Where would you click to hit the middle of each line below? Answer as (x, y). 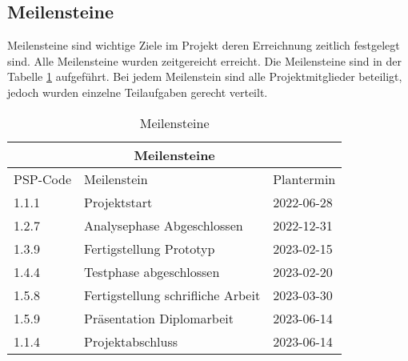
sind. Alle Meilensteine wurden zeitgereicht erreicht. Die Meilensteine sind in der (205, 60)
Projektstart (118, 202)
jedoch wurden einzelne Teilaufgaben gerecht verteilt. (138, 92)
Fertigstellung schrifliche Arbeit (172, 295)
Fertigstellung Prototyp (150, 248)
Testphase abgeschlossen (152, 271)
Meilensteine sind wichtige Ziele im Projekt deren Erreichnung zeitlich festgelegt (204, 45)
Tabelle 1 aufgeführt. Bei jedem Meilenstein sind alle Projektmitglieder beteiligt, (205, 76)
